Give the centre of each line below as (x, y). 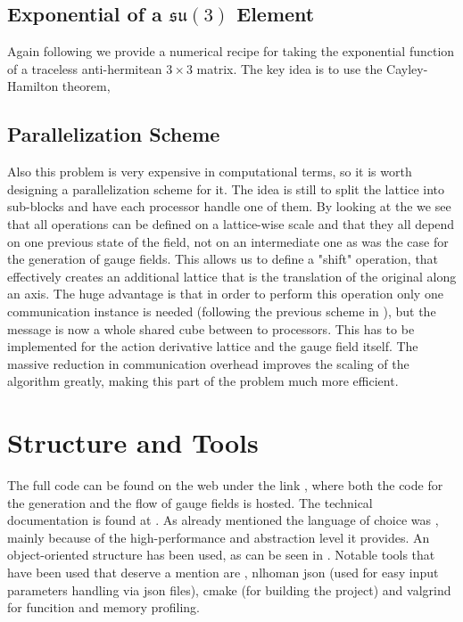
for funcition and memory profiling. (104, 607)
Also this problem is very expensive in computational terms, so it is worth (210, 172)
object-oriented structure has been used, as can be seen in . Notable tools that (221, 555)
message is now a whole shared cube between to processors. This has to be (211, 328)
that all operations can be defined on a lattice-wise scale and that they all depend (231, 223)
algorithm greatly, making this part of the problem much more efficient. (203, 381)
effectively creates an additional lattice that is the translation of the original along (232, 276)
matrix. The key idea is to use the (289, 68)
